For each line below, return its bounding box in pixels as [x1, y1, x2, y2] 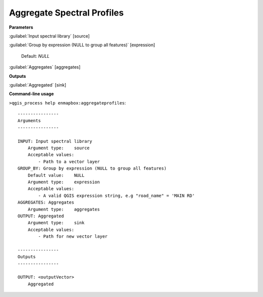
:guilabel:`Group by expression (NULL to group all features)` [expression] [9, 42, 155, 48]
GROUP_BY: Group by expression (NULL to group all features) [18, 166, 167, 171]
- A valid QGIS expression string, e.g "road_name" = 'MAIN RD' [38, 192, 195, 198]
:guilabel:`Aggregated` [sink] [9, 82, 67, 87]
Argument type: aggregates [27, 207, 100, 212]
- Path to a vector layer [38, 158, 100, 164]
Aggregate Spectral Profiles [9, 7, 124, 18]
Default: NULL [21, 53, 50, 59]
